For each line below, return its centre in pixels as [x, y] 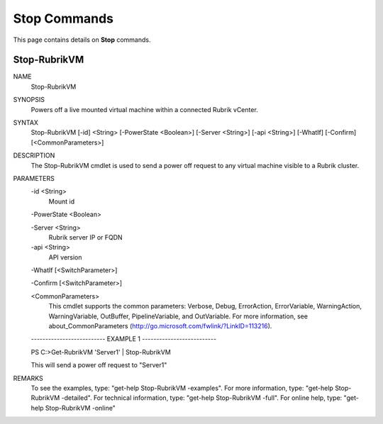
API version [65, 257]
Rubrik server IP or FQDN [86, 237]
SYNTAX [26, 123]
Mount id [62, 201]
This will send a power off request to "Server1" [99, 365]
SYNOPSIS [29, 100]
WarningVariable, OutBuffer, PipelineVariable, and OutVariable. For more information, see [178, 316]
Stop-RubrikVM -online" [81, 408]
